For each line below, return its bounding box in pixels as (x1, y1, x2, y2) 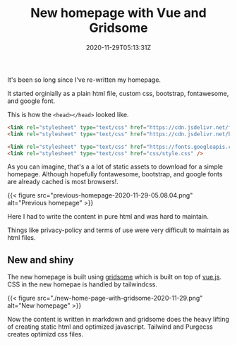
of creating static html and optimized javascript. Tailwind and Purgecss (7, 322, 213, 331)
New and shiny (7, 254, 74, 266)
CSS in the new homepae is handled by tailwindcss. (7, 280, 157, 289)
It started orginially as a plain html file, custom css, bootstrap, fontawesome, (7, 89, 229, 97)
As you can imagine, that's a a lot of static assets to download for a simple (7, 162, 224, 171)
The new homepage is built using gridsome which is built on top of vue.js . (7, 273, 222, 282)
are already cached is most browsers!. (7, 178, 119, 186)
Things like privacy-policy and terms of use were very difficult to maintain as (7, 226, 230, 234)
